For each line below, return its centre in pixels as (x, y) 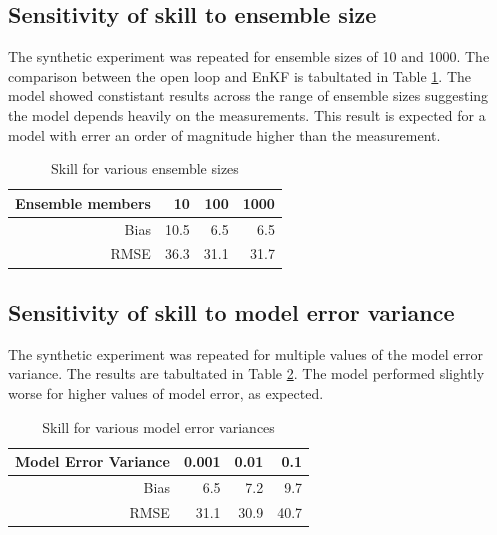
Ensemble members (83, 202)
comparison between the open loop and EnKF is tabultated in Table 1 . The (240, 75)
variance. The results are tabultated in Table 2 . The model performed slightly (246, 373)
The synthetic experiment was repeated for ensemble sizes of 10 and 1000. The (249, 56)
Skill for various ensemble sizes (145, 168)
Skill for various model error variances (158, 426)
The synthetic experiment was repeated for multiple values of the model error (245, 353)
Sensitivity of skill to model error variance (231, 311)
